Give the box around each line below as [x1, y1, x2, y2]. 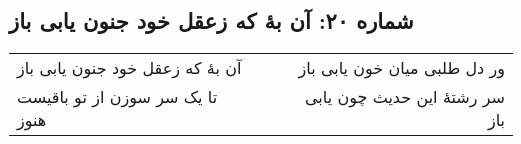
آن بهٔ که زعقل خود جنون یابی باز [17, 56, 242, 80]
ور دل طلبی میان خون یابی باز [298, 56, 505, 80]
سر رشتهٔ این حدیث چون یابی [305, 85, 505, 109]
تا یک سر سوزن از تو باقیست [17, 85, 218, 109]
